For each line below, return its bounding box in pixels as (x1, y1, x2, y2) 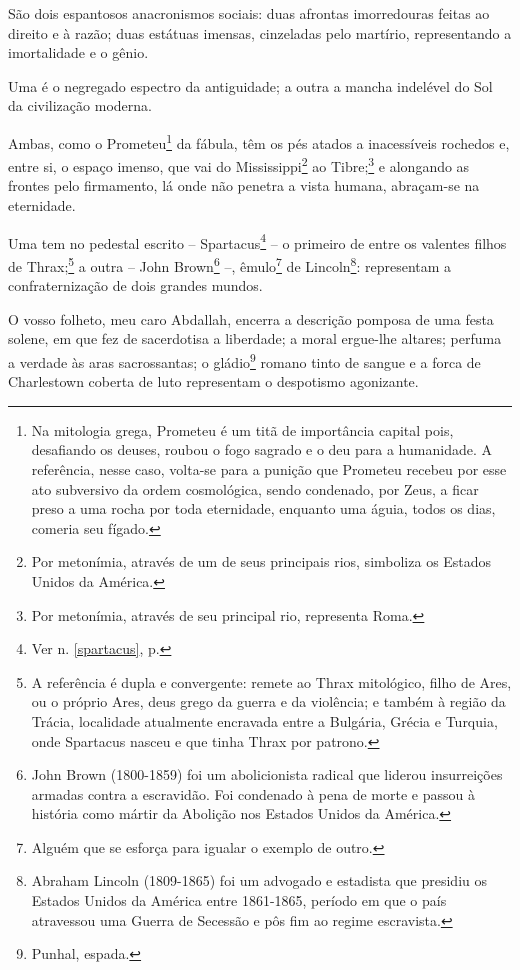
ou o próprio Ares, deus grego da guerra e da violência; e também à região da (31, 691, 506, 712)
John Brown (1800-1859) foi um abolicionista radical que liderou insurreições (31, 764, 503, 785)
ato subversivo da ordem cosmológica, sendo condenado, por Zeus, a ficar (31, 478, 479, 499)
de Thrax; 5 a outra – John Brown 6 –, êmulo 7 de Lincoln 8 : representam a (8, 252, 452, 276)
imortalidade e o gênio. (8, 42, 149, 63)
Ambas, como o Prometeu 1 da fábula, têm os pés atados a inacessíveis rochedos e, (8, 129, 510, 153)
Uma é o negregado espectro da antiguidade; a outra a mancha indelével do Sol (8, 75, 493, 96)
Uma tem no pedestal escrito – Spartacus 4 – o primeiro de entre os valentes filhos (8, 229, 507, 253)
